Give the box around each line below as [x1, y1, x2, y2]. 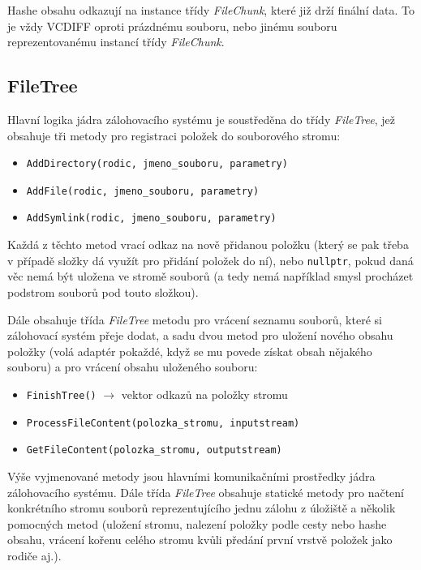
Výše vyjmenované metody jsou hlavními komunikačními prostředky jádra [7, 467, 376, 484]
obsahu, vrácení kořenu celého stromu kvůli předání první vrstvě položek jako [7, 531, 393, 548]
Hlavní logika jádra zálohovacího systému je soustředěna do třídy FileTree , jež [7, 110, 395, 127]
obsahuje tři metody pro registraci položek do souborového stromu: [7, 126, 341, 144]
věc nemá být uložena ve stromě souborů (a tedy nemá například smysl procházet [7, 268, 414, 285]
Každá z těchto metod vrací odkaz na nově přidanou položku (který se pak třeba [7, 236, 409, 253]
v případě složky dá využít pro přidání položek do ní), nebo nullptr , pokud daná [7, 251, 414, 268]
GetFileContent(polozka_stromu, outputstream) [26, 444, 282, 456]
